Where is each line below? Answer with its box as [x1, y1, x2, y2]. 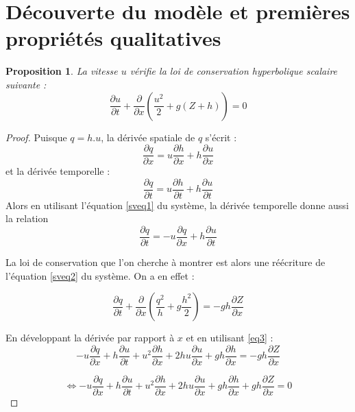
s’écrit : [205, 130, 237, 144]
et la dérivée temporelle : [5, 164, 110, 178]
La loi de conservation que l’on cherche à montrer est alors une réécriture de [5, 255, 326, 269]
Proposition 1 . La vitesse [5, 64, 118, 78]
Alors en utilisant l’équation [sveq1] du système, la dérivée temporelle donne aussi [5, 197, 349, 212]
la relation [5, 211, 49, 226]
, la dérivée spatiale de [101, 130, 195, 144]
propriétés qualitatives [5, 24, 221, 52]
